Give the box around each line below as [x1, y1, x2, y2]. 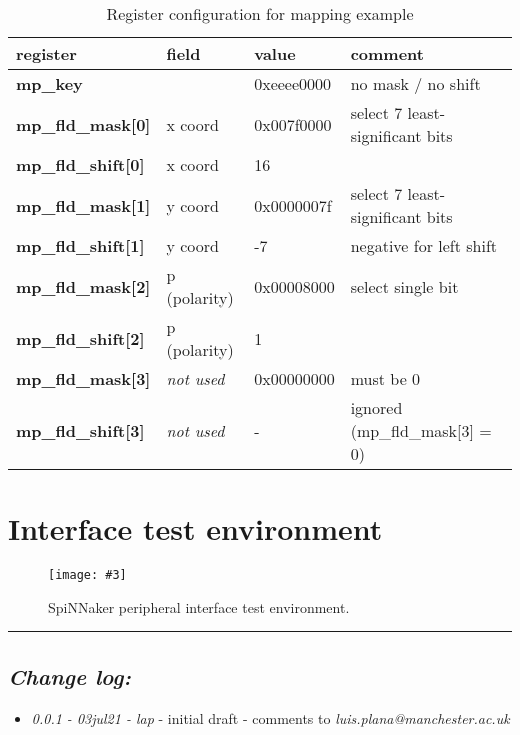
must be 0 [350, 367, 421, 390]
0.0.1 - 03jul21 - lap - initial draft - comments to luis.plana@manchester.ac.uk [31, 707, 510, 728]
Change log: [8, 660, 131, 691]
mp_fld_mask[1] [16, 193, 151, 217]
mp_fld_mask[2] [16, 274, 151, 298]
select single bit [350, 274, 459, 298]
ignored [350, 396, 403, 419]
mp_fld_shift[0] [16, 153, 145, 176]
